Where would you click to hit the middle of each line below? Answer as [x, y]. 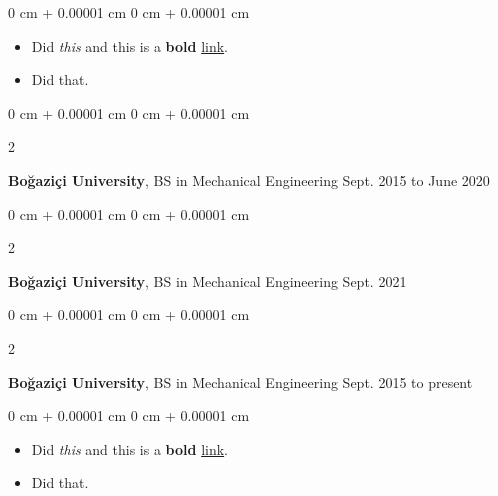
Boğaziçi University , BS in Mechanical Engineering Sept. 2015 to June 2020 [249, 179]
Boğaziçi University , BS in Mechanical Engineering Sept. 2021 [207, 280]
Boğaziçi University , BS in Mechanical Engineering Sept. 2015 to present [240, 381]
